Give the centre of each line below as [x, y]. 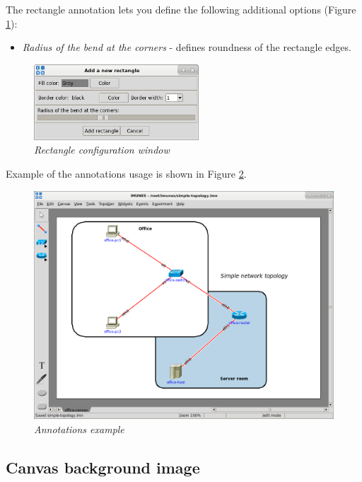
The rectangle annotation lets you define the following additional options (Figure [181, 9]
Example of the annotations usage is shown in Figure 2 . [126, 174]
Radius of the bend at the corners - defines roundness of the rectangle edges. [187, 47]
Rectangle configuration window [102, 150]
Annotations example [79, 429]
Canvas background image [103, 467]
